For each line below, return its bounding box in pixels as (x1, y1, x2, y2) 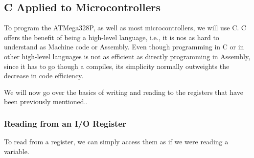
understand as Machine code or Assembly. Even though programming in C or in (4, 42, 244, 52)
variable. (4, 146, 29, 156)
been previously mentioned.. (4, 96, 88, 107)
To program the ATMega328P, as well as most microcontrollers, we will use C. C (4, 23, 246, 33)
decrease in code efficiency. (4, 70, 84, 81)
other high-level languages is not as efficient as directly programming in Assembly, (4, 51, 251, 61)
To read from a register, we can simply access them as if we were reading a (4, 136, 229, 147)
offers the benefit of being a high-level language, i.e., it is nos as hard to (4, 32, 219, 42)
